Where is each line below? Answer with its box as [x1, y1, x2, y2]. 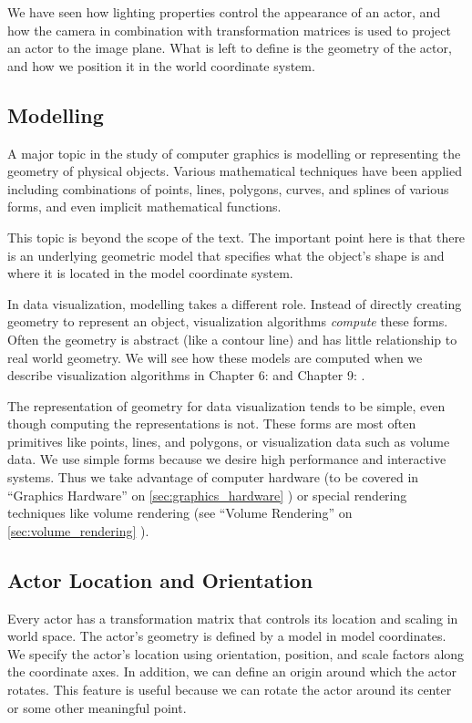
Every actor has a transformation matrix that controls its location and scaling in [7, 608, 458, 627]
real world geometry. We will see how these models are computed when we [7, 347, 423, 367]
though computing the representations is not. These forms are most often [7, 414, 416, 433]
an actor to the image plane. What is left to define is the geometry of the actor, [7, 38, 452, 57]
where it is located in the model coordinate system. [7, 263, 293, 283]
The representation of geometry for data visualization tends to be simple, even [7, 396, 446, 415]
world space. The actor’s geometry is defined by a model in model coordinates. [7, 626, 446, 646]
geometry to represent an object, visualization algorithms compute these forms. [7, 312, 448, 331]
